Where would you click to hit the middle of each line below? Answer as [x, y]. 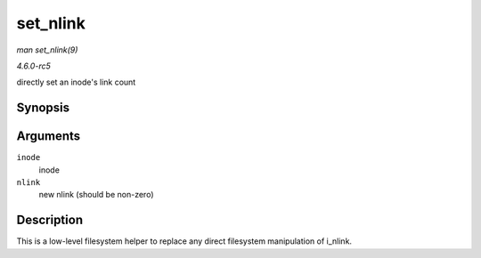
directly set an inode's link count [76, 82]
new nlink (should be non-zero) [96, 195]
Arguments [49, 137]
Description [50, 220]
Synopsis [43, 108]
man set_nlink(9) [47, 50]
